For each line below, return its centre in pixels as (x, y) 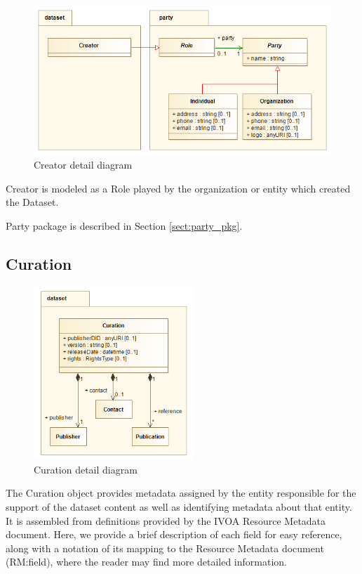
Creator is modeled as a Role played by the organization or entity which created (178, 188)
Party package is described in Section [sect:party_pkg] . (124, 225)
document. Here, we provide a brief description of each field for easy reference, (174, 534)
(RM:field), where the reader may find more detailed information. (146, 562)
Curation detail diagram (86, 469)
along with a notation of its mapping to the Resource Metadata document (165, 548)
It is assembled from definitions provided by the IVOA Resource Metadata (166, 520)
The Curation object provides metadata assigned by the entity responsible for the (181, 493)
